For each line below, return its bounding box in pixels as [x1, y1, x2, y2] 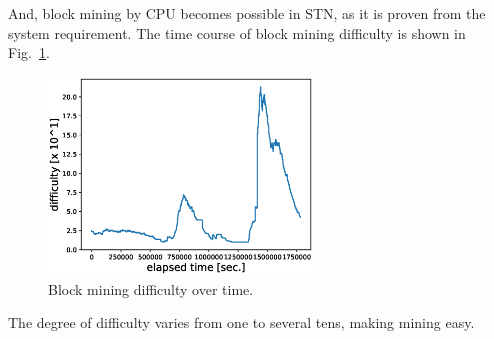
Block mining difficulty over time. [48, 278, 254, 299]
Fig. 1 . [8, 42, 50, 63]
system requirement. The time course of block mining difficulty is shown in [8, 22, 466, 43]
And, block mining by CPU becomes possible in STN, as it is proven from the [8, 3, 486, 23]
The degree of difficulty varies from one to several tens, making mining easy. [8, 312, 475, 333]
